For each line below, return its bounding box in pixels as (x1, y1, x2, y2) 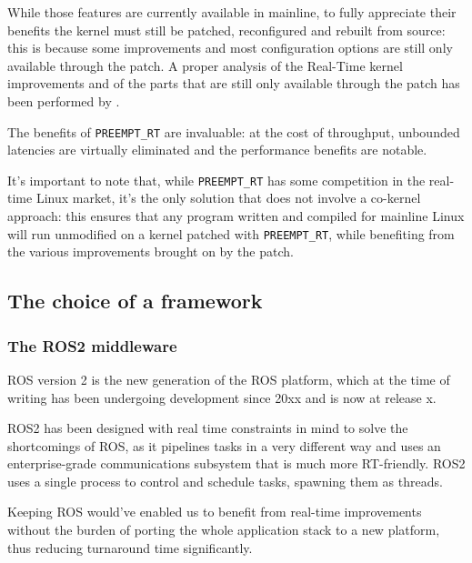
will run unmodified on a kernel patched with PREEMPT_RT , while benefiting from (7, 224, 455, 243)
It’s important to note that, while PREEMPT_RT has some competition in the (7, 170, 426, 189)
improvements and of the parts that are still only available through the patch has (7, 74, 460, 93)
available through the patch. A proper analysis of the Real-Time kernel (7, 55, 403, 75)
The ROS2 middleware (7, 334, 177, 357)
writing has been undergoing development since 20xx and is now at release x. (7, 387, 437, 407)
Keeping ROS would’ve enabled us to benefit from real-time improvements (7, 502, 422, 521)
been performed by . (7, 91, 120, 110)
